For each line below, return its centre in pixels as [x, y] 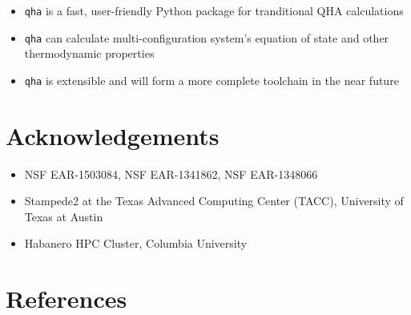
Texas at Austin [64, 216]
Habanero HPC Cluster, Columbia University [136, 243]
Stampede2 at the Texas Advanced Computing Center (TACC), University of [214, 201]
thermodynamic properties [89, 53]
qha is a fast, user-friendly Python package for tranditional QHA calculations [214, 10]
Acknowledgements [113, 135]
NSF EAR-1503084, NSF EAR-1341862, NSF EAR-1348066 [171, 174]
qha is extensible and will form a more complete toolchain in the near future [212, 80]
